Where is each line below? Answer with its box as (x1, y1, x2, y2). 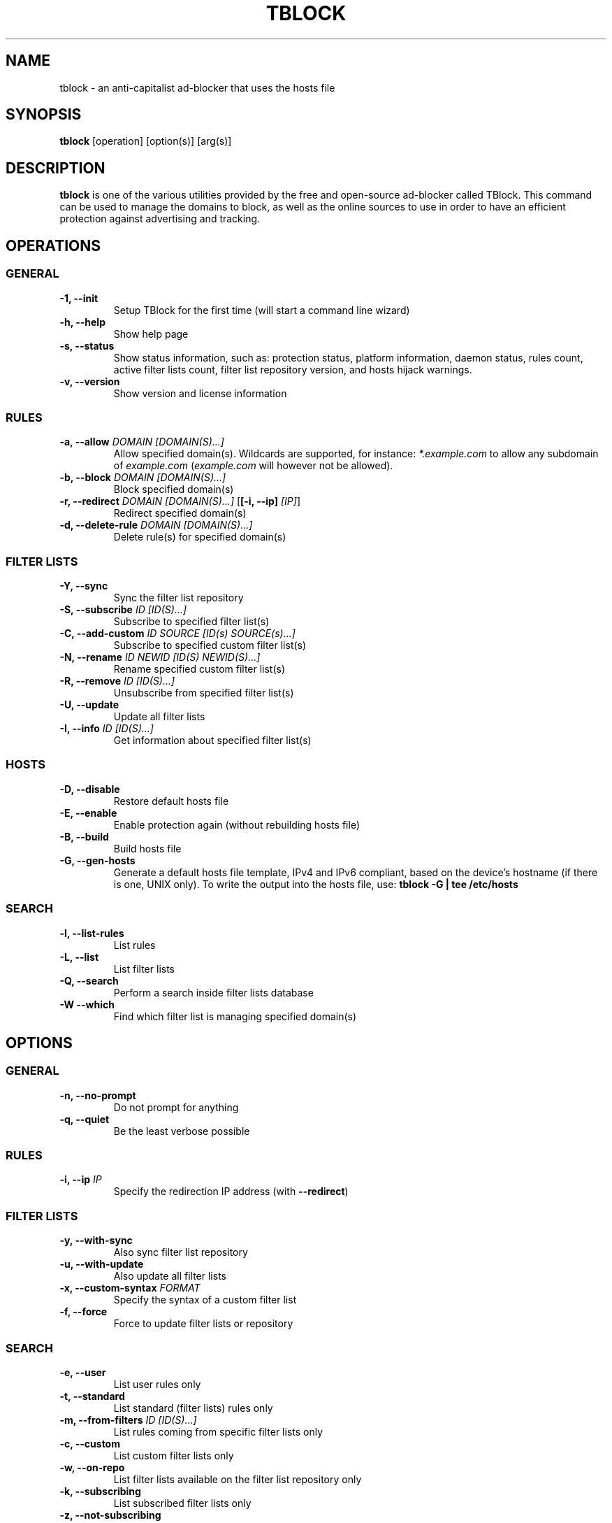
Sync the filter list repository (113, 592, 244, 603)
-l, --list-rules (59, 927, 124, 939)
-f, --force (59, 1306, 108, 1318)
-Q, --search (59, 974, 119, 987)
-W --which (59, 998, 115, 1010)
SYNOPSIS (6, 106, 82, 124)
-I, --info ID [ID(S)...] (59, 722, 154, 734)
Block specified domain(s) (113, 483, 234, 496)
